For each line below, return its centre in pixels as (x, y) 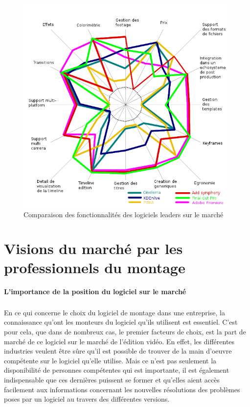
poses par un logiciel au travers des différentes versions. (87, 399)
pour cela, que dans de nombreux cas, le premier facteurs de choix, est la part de (125, 332)
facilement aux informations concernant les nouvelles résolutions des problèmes (122, 389)
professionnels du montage (95, 267)
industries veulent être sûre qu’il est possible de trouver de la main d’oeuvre (118, 351)
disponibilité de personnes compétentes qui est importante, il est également (117, 370)
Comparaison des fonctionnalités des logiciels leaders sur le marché (124, 215)
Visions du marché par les (93, 248)
